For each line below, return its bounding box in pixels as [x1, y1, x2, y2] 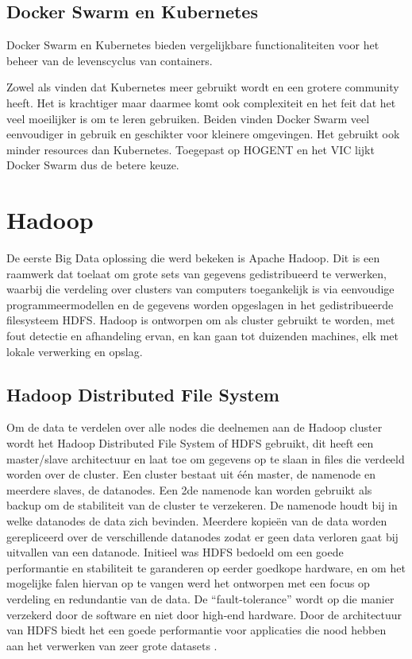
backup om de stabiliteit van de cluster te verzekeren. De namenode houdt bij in [6, 497, 398, 514]
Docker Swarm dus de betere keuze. [6, 157, 179, 173]
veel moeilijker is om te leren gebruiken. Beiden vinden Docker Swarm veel [6, 110, 370, 126]
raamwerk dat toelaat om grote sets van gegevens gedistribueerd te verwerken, [6, 265, 387, 281]
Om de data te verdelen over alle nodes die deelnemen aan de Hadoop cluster [6, 419, 383, 436]
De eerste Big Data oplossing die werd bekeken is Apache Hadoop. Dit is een [6, 250, 380, 266]
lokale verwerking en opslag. [6, 343, 143, 359]
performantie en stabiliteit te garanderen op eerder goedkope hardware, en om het [6, 559, 406, 576]
